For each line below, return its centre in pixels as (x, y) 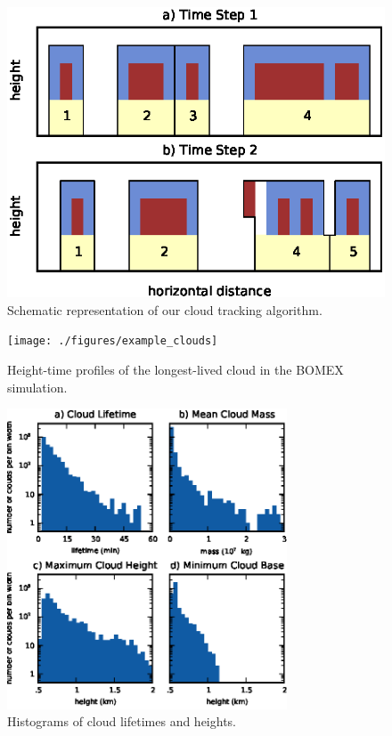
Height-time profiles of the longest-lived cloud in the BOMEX (176, 369)
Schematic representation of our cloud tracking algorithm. (165, 309)
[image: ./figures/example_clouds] (113, 341)
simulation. (37, 387)
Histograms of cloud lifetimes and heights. (122, 721)
